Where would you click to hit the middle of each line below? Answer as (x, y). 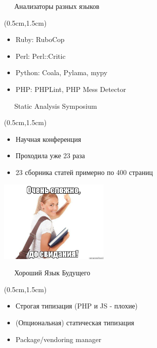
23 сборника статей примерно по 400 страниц (84, 172)
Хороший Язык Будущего (52, 273)
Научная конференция (48, 139)
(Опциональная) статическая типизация (75, 323)
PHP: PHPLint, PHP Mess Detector (71, 89)
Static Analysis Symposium (56, 106)
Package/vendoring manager (59, 339)
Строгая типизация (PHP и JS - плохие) (77, 306)
